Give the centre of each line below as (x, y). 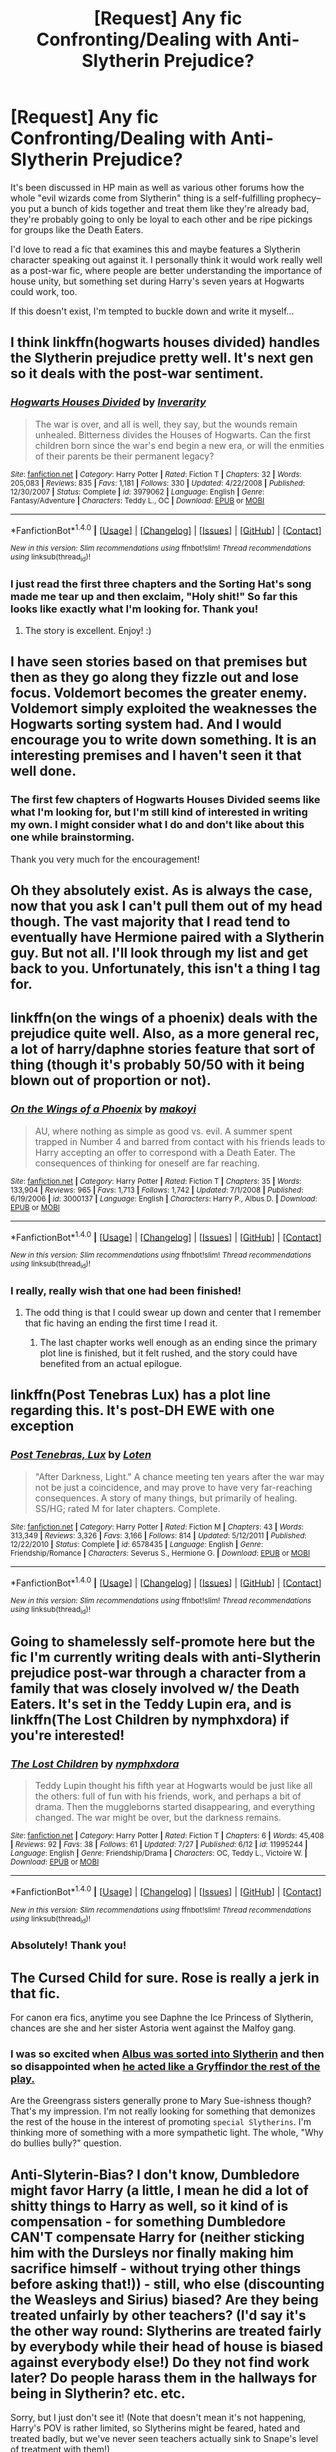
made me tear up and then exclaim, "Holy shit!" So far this (154, 596)
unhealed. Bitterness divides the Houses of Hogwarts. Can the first (173, 434)
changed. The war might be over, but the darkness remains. (158, 1818)
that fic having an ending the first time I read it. (121, 1323)
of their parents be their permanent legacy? (124, 456)
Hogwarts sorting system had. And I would (146, 724)
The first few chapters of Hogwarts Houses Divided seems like (165, 800)
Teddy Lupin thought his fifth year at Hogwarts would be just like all (173, 1786)
